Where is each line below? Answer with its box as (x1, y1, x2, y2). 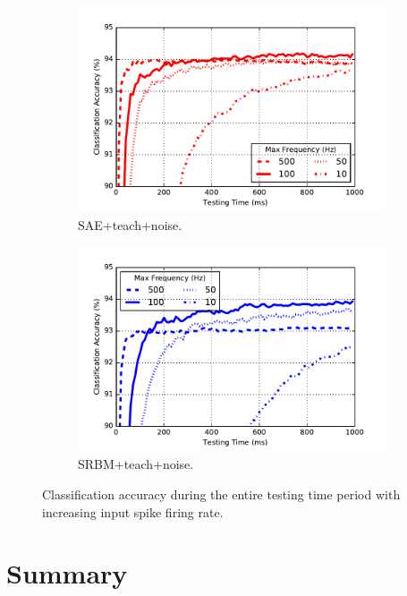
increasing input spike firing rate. (42, 502, 224, 521)
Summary (6, 555, 128, 592)
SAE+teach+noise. (78, 215, 182, 234)
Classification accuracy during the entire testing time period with (42, 485, 401, 504)
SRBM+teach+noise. (78, 455, 194, 473)
